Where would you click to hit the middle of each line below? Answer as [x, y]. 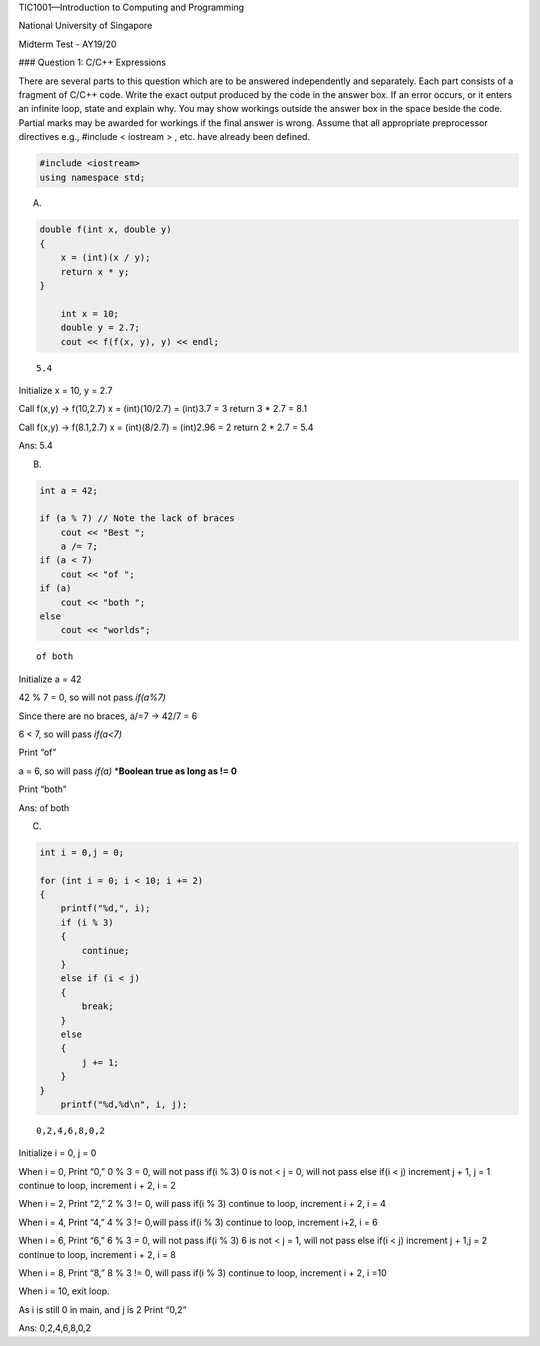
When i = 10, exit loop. [64, 1291]
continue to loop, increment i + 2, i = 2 [97, 1186]
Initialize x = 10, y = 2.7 [65, 390]
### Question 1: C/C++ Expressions [92, 62]
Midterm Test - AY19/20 [67, 44]
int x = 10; [90, 313]
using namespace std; [92, 177]
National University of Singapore [85, 26]
